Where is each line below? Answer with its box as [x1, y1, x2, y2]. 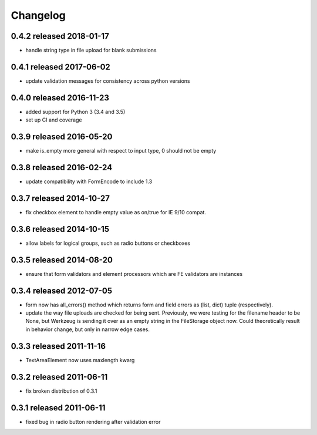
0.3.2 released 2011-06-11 [11, 372, 108, 382]
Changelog [11, 9, 66, 22]
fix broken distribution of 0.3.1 [25, 387, 97, 394]
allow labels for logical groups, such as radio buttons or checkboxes [25, 240, 191, 247]
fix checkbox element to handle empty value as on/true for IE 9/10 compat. [25, 208, 207, 215]
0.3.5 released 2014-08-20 [11, 255, 113, 265]
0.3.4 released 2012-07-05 [11, 285, 113, 296]
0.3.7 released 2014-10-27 [11, 193, 110, 203]
